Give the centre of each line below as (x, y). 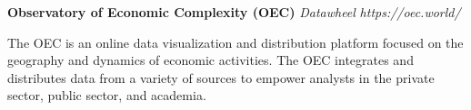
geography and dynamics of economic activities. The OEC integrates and (210, 60)
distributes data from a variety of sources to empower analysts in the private (221, 77)
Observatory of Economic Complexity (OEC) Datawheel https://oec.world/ (234, 12)
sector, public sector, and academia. (107, 95)
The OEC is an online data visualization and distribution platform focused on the (235, 42)
